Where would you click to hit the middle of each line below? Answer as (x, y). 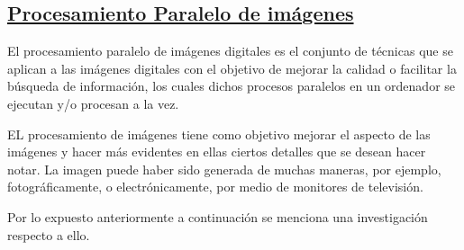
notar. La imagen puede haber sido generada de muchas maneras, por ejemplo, (224, 169)
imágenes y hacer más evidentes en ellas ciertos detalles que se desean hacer (217, 152)
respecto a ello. (49, 234)
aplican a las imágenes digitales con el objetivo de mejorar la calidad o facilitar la (232, 68)
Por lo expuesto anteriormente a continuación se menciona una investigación (218, 216)
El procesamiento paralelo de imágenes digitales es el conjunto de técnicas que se (230, 51)
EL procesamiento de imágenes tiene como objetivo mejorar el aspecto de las (219, 134)
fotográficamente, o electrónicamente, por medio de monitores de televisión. (215, 187)
